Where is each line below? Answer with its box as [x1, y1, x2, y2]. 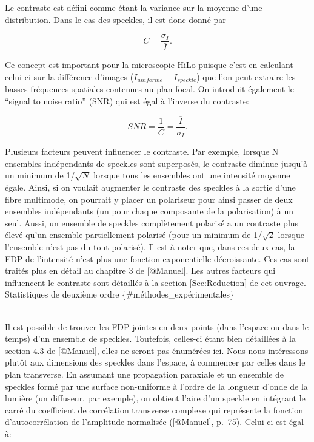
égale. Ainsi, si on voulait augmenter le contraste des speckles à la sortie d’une [5, 181, 296, 194]
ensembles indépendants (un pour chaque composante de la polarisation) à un [5, 205, 294, 217]
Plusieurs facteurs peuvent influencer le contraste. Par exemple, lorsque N [5, 145, 279, 158]
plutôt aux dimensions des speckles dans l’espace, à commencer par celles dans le [5, 356, 306, 369]
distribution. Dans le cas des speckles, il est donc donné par [5, 13, 226, 25]
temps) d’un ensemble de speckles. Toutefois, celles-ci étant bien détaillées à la [5, 332, 296, 345]
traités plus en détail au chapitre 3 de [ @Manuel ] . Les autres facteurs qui [5, 264, 276, 277]
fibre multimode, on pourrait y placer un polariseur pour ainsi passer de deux [5, 192, 293, 205]
